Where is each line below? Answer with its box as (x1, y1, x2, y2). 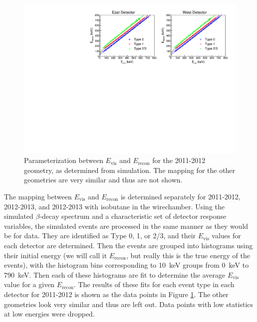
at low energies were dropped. (4, 309, 95, 319)
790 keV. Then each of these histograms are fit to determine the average (4, 269, 226, 280)
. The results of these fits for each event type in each (73, 279, 235, 290)
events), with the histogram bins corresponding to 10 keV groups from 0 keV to (4, 260, 249, 270)
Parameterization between (24, 155, 103, 165)
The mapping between (4, 191, 72, 202)
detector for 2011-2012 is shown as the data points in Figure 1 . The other (4, 289, 229, 299)
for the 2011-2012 (152, 155, 206, 165)
